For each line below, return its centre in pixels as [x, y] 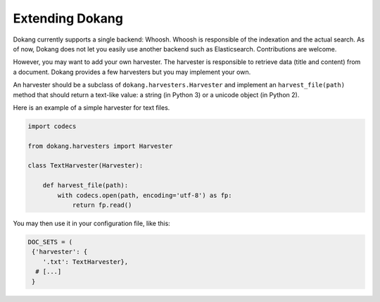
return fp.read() [102, 205]
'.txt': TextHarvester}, [85, 262]
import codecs [52, 126]
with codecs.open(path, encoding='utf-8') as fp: [145, 195]
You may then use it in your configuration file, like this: [91, 223]
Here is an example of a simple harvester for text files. [91, 107]
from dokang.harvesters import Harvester [100, 146]
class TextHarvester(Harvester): [85, 166]
